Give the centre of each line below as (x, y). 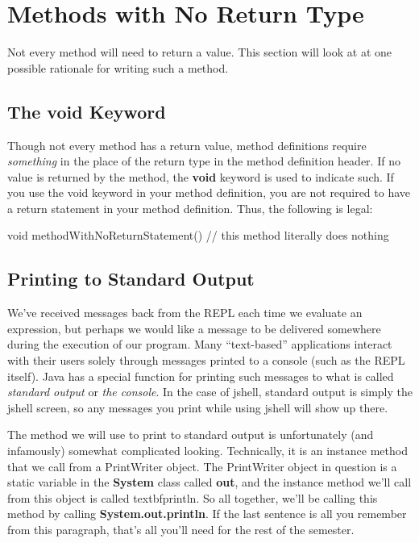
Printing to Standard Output (131, 279)
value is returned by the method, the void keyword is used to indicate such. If (201, 176)
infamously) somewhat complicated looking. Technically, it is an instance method (207, 451)
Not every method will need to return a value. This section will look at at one (200, 52)
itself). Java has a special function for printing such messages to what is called (201, 376)
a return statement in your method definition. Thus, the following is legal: (190, 208)
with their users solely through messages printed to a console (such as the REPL (206, 360)
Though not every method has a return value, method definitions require (187, 145)
